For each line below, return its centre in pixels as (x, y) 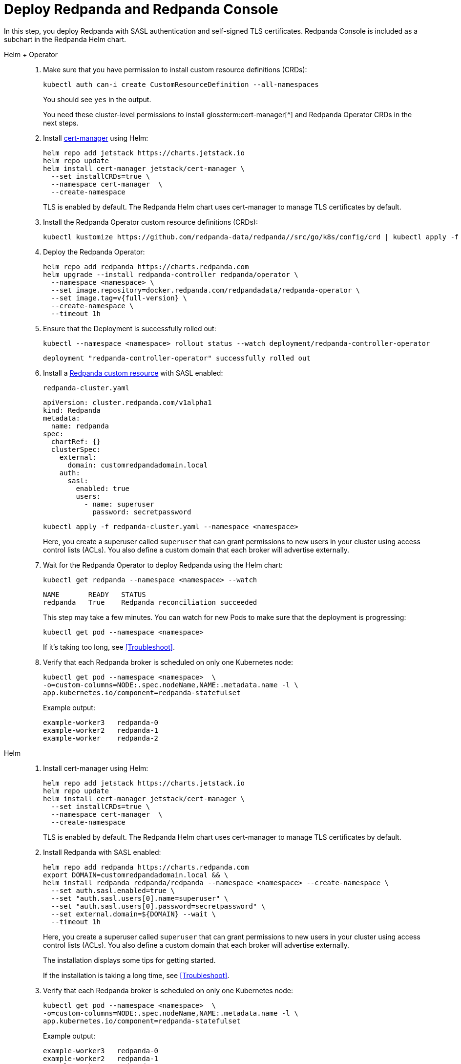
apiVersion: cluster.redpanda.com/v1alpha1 (127, 402)
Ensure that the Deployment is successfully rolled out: (130, 328)
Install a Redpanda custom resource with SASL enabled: (133, 373)
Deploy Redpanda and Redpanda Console (141, 9)
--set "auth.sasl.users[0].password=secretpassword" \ (158, 906)
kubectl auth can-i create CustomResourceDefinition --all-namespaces (181, 84)
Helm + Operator (31, 54)
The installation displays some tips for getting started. (129, 960)
